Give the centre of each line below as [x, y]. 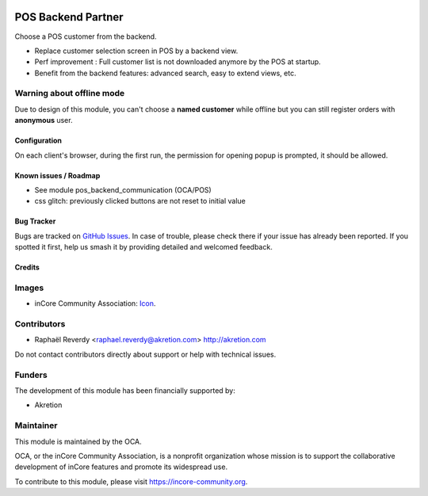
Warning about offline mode [70, 93]
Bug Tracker [35, 221]
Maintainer [36, 425]
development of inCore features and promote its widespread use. [121, 467]
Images [29, 288]
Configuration [38, 141]
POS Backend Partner [69, 17]
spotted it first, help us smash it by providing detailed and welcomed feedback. [143, 247]
